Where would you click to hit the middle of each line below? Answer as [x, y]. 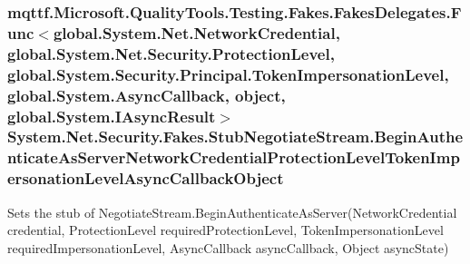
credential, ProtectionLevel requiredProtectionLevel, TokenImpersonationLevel [225, 230]
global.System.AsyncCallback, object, [147, 95]
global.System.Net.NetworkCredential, [196, 32]
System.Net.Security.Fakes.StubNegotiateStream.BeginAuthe [235, 137]
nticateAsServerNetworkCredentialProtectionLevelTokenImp [234, 157]
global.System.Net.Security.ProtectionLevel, [171, 53]
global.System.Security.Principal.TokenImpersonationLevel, [228, 74]
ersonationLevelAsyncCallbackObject [146, 178]
